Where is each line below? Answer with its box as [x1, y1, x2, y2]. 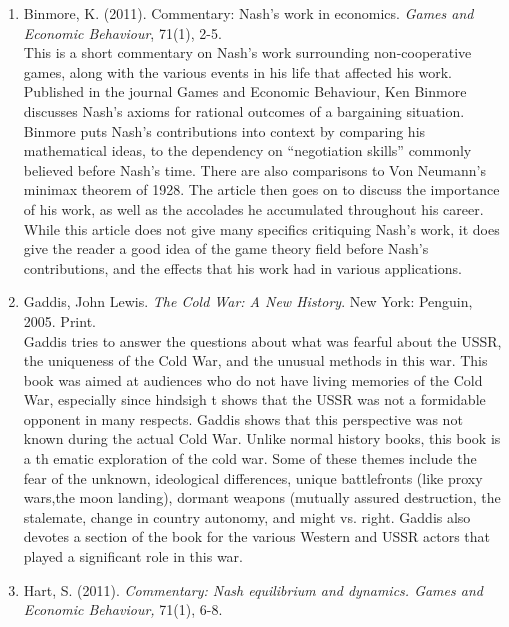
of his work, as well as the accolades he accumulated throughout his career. [23, 198, 484, 219]
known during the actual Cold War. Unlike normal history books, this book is [23, 428, 501, 449]
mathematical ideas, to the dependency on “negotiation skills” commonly [23, 140, 472, 161]
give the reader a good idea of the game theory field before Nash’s [23, 238, 429, 259]
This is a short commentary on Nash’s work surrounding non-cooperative [23, 42, 472, 63]
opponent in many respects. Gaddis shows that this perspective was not [23, 408, 463, 429]
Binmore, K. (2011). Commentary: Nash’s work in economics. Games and [23, 3, 474, 23]
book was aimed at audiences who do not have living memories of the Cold [23, 369, 483, 390]
